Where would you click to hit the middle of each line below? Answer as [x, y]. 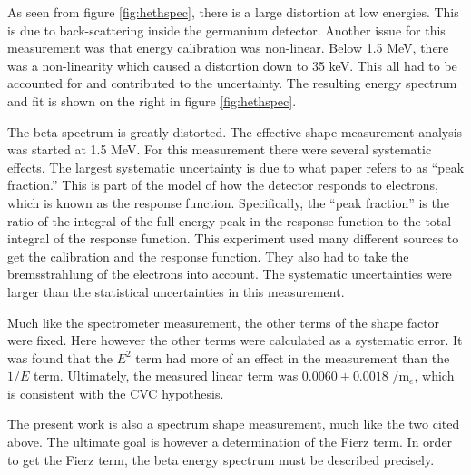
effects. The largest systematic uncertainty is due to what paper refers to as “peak [236, 167]
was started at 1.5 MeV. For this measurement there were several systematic [220, 149]
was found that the [60, 357]
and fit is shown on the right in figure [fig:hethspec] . [152, 100]
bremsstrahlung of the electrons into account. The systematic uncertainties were [230, 274]
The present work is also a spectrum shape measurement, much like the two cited [234, 424]
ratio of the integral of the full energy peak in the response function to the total [230, 220]
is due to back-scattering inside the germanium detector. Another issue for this [226, 30]
